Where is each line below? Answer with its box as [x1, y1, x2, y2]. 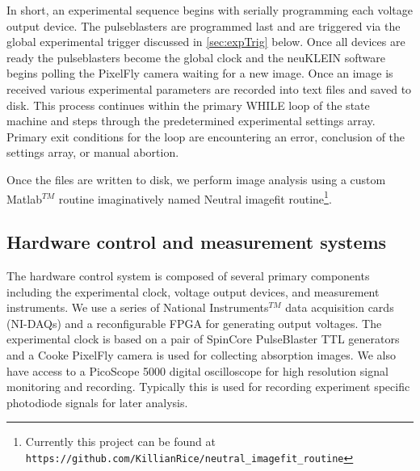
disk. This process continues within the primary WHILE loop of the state [6, 96, 370, 113]
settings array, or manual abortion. [6, 144, 179, 161]
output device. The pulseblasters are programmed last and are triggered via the [6, 17, 401, 34]
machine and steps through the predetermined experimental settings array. [6, 112, 376, 129]
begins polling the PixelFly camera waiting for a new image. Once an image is [6, 65, 393, 82]
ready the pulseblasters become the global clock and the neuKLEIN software [6, 48, 386, 65]
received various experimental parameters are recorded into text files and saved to [6, 80, 412, 97]
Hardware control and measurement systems [6, 229, 387, 254]
